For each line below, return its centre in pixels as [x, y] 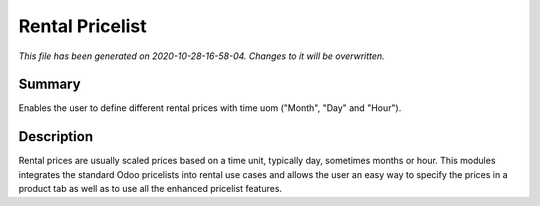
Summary [49, 84]
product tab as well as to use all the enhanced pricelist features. [150, 189]
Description [56, 136]
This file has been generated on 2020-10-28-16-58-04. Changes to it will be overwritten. [201, 56]
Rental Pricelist [82, 26]
